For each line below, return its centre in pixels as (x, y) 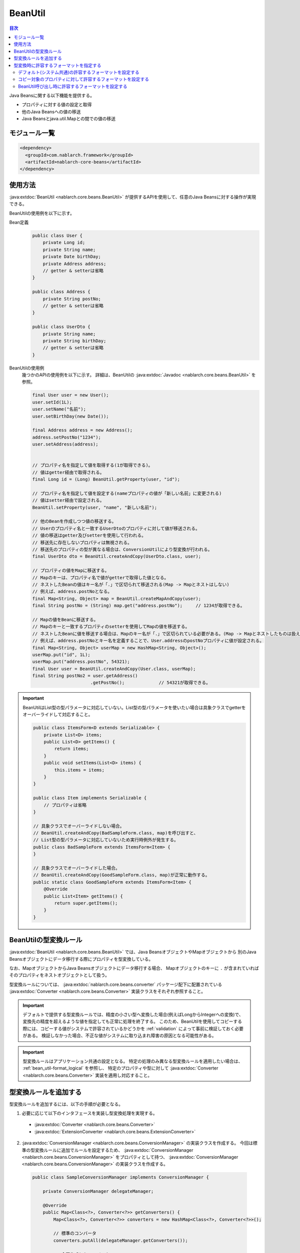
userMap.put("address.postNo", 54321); (81, 662)
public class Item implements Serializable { (90, 798)
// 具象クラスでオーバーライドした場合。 (76, 868)
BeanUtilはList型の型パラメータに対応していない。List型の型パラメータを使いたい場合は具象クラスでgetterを (134, 707)
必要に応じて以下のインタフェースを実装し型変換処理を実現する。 (89, 1113)
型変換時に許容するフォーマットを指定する (57, 65)
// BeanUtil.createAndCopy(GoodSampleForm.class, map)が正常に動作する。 (121, 875)
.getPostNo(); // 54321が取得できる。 (150, 683)
